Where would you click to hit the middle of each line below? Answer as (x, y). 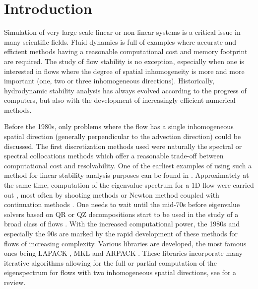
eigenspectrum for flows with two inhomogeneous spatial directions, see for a (120, 272)
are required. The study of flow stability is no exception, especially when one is (124, 61)
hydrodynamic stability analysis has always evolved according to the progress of (125, 90)
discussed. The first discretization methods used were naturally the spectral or (123, 146)
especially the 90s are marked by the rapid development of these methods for (121, 233)
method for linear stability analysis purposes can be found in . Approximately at (127, 175)
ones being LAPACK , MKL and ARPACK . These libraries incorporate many (123, 253)
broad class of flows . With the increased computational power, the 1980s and (122, 224)
